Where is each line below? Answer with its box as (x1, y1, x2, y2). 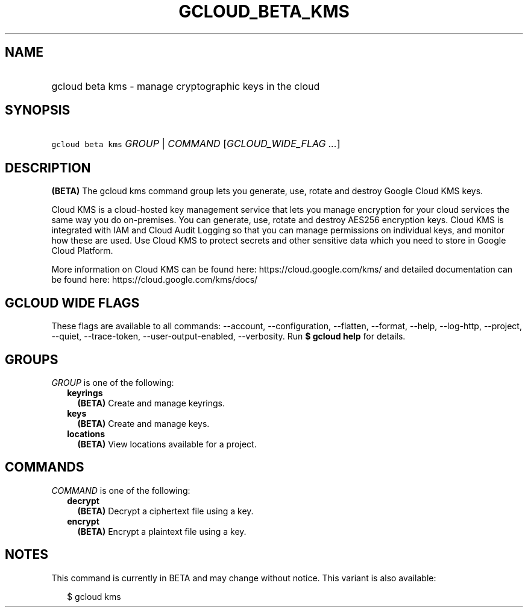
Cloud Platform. (51, 245, 113, 256)
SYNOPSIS (5, 103, 71, 118)
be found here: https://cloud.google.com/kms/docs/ (51, 274, 258, 285)
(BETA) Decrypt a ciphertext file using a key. (77, 505, 254, 516)
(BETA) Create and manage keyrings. (77, 397, 225, 408)
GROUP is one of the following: (51, 377, 174, 388)
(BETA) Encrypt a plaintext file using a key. (77, 526, 247, 537)
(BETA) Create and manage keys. (77, 418, 210, 429)
